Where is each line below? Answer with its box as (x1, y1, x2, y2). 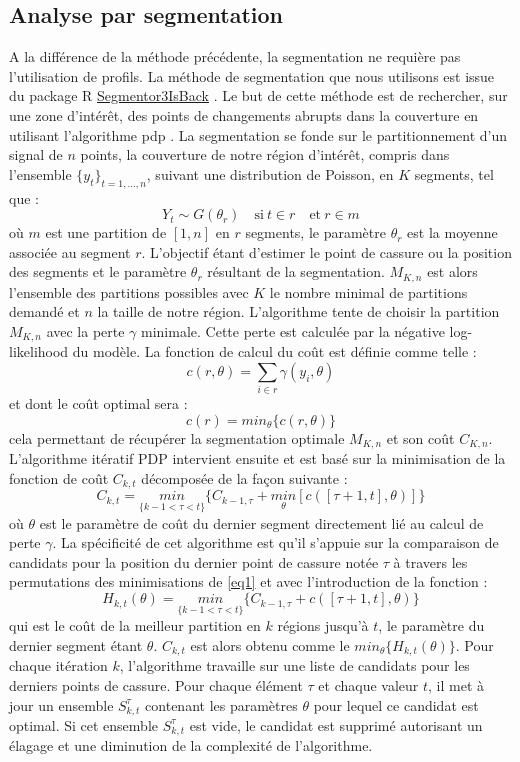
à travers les (393, 551, 468, 572)
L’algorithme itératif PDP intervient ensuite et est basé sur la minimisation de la (9, 448, 506, 469)
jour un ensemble (9, 694, 114, 715)
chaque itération (9, 655, 108, 676)
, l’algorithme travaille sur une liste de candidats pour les (119, 655, 470, 676)
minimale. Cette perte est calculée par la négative (141, 320, 445, 341)
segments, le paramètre (245, 222, 386, 243)
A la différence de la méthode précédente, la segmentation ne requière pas (9, 46, 461, 67)
